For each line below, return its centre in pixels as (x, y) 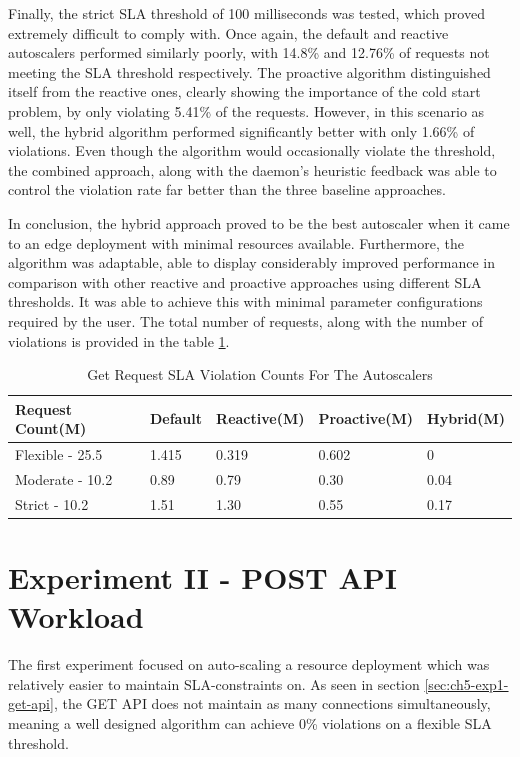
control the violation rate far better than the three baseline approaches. (227, 189)
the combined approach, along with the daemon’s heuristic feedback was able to (252, 169)
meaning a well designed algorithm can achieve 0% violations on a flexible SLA (250, 723)
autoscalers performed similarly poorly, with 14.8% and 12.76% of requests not (249, 52)
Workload (76, 616)
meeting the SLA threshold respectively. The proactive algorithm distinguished (249, 71)
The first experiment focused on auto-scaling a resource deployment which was (249, 664)
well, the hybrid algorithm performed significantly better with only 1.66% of (241, 130)
